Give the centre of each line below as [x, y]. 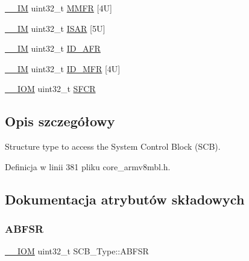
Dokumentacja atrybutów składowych [125, 199]
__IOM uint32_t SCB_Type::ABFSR [77, 251]
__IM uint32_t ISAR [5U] [55, 28]
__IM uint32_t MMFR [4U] [58, 8]
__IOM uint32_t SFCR [50, 89]
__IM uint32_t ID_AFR [53, 48]
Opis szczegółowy [60, 121]
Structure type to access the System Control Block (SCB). [113, 146]
